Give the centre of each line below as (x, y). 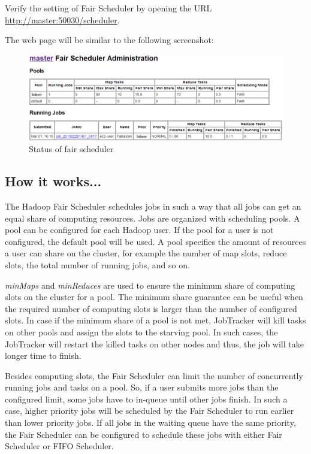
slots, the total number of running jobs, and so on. (97, 264)
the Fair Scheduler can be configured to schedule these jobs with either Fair (144, 434)
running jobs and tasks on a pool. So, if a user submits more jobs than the (142, 387)
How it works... (53, 181)
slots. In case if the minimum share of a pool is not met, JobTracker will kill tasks (155, 320)
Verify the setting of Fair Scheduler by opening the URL (108, 8)
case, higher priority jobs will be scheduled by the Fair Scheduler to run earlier (150, 411)
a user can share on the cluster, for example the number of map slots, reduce (146, 253)
